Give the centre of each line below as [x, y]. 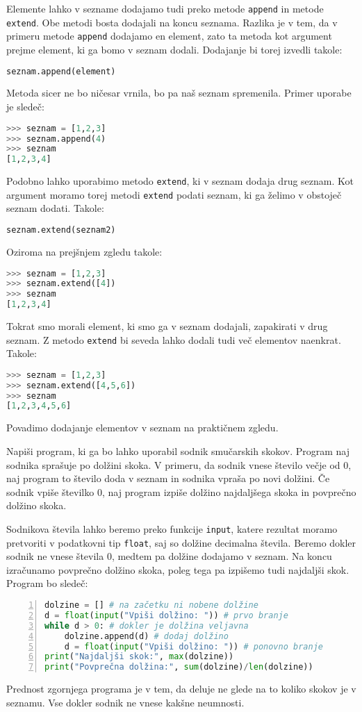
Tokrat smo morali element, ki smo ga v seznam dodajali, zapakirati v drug [167, 326]
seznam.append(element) [61, 71]
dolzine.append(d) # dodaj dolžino [146, 636]
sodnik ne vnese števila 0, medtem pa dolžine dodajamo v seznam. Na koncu [169, 556]
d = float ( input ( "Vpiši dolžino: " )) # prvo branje [166, 615]
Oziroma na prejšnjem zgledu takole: [84, 251]
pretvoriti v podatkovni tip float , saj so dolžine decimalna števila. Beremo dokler [181, 542]
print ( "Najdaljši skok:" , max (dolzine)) [139, 657]
